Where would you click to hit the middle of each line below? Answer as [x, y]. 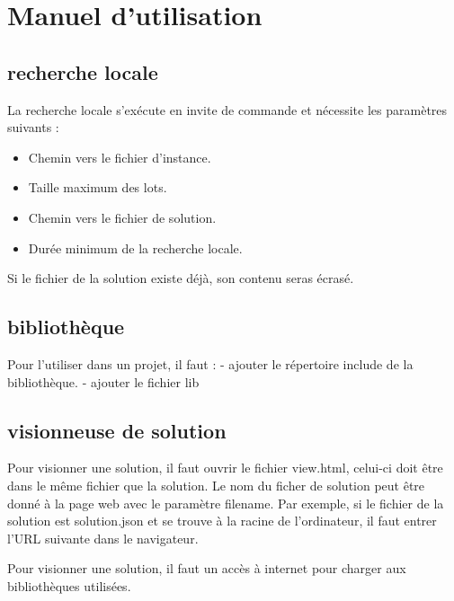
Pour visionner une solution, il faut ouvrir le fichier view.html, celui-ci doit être [225, 468]
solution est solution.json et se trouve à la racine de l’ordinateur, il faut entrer [222, 521]
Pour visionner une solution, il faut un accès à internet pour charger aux [207, 568]
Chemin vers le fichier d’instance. [120, 157]
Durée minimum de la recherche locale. [135, 247]
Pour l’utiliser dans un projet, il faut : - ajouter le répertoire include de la [210, 363]
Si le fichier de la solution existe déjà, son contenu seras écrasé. [181, 278]
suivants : [33, 127]
